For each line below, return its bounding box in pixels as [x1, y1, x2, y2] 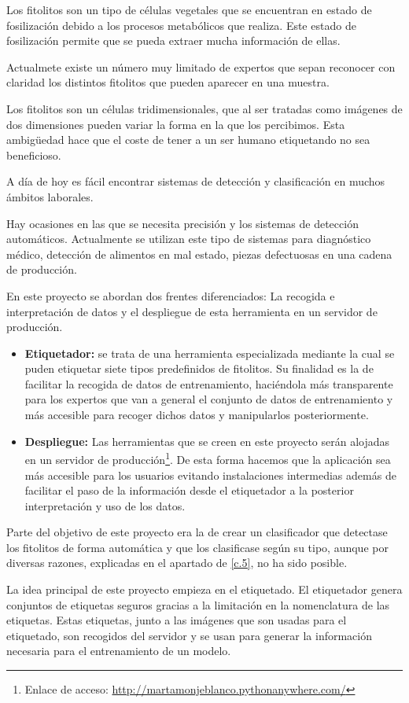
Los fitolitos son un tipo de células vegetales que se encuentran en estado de [6, 2, 372, 17]
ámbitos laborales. [6, 188, 94, 204]
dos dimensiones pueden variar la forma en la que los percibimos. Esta [6, 116, 345, 132]
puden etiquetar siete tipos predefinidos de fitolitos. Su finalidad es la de [24, 360, 374, 377]
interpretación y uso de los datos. [24, 497, 186, 513]
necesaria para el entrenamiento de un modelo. [6, 642, 231, 659]
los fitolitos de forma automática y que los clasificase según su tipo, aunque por [6, 539, 389, 555]
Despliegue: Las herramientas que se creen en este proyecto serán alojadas [24, 432, 390, 449]
